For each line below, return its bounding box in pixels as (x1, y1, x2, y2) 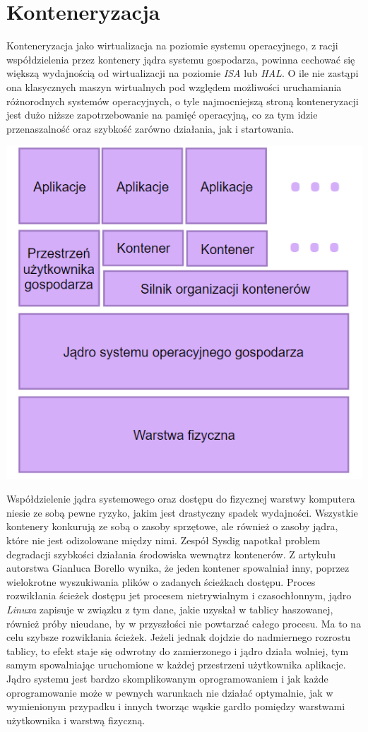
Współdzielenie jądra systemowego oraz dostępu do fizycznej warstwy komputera (6, 491, 355, 506)
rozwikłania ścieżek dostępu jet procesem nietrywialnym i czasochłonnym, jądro (6, 588, 352, 603)
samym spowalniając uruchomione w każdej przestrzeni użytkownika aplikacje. (6, 657, 346, 672)
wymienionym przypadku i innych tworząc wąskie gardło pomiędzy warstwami (6, 699, 345, 714)
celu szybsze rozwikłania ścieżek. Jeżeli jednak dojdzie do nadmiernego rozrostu (6, 630, 351, 644)
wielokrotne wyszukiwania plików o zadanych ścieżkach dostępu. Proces (6, 574, 316, 589)
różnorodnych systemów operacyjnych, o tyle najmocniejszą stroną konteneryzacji (6, 93, 359, 108)
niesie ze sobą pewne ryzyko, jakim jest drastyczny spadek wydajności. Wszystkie (6, 505, 358, 520)
